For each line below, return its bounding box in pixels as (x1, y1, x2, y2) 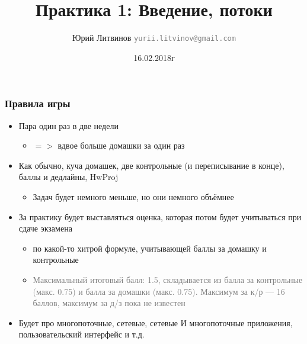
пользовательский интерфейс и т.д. (18, 328, 145, 340)
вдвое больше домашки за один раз (57, 139, 185, 152)
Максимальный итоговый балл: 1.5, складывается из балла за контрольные (33, 274, 303, 286)
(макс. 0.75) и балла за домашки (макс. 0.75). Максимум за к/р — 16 (33, 285, 285, 297)
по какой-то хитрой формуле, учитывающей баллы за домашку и (33, 242, 267, 254)
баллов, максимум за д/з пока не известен (33, 297, 186, 309)
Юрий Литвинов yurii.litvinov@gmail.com (72, 31, 236, 44)
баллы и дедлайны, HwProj (18, 171, 119, 183)
